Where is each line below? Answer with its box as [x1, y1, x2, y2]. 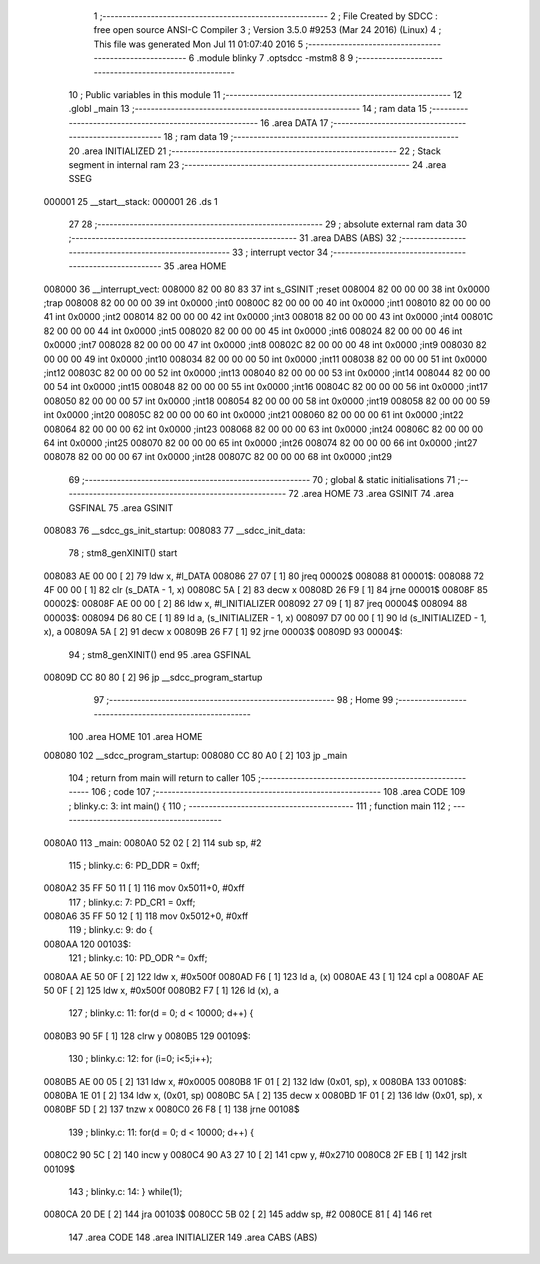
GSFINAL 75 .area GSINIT [68, 501, 174, 514]
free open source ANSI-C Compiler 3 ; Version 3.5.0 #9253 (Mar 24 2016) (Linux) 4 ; [93, 24, 442, 36]
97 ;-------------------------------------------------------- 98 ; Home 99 [93, 694, 394, 706]
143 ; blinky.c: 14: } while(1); [68, 1185, 183, 1197]
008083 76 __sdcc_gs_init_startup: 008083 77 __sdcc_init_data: [43, 524, 306, 536]
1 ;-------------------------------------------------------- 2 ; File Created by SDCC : [93, 10, 439, 22]
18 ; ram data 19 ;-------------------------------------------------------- [163, 131, 459, 143]
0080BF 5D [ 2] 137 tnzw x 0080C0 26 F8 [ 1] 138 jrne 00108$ [43, 1103, 300, 1115]
